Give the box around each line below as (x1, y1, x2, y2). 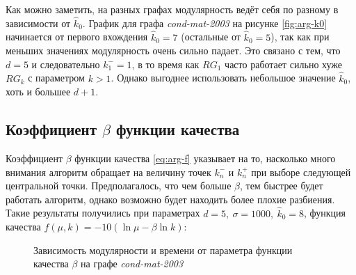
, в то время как (131, 56, 200, 71)
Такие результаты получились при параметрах (6, 205, 200, 220)
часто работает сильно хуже (225, 56, 343, 71)
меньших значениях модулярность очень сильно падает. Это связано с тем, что (6, 43, 341, 58)
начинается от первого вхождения (6, 29, 148, 44)
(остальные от (181, 29, 241, 44)
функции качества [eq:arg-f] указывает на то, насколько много (74, 151, 336, 166)
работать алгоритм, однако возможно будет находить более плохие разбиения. (6, 191, 335, 206)
